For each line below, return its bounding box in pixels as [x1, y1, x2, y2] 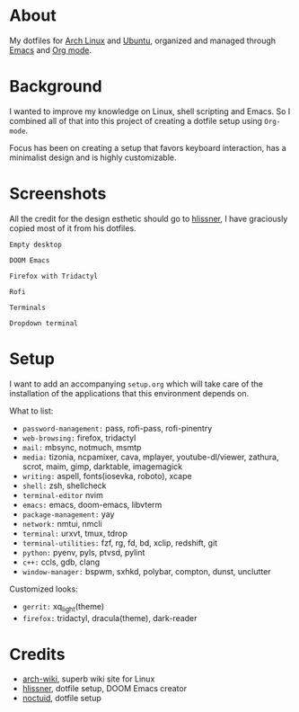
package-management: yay [22, 509, 115, 520]
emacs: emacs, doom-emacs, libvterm [22, 499, 163, 510]
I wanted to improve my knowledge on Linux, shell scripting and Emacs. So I [9, 105, 291, 117]
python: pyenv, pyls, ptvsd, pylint [22, 547, 145, 557]
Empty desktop [9, 240, 63, 249]
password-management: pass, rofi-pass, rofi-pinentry [22, 423, 213, 433]
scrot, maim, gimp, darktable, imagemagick [22, 460, 182, 472]
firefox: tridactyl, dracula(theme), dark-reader [22, 612, 198, 623]
